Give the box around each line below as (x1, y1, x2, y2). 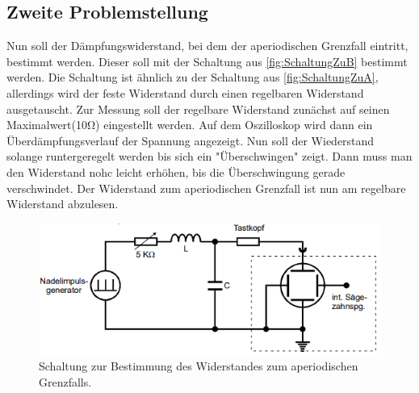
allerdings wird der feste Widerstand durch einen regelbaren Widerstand (6, 84, 364, 101)
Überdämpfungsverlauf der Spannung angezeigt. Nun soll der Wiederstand (6, 132, 375, 148)
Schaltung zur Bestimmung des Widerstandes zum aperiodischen (39, 357, 358, 374)
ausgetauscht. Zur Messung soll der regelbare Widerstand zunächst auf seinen (6, 100, 390, 117)
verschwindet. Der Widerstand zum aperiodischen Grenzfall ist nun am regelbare (6, 179, 406, 196)
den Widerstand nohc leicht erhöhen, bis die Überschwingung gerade (6, 163, 346, 180)
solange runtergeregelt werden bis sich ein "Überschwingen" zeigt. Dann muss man (6, 148, 413, 165)
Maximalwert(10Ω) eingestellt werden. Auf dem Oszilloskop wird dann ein (6, 116, 373, 133)
